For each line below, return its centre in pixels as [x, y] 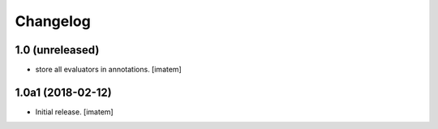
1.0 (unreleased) [57, 50]
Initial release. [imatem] [74, 112]
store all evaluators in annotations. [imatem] [108, 70]
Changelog [53, 21]
